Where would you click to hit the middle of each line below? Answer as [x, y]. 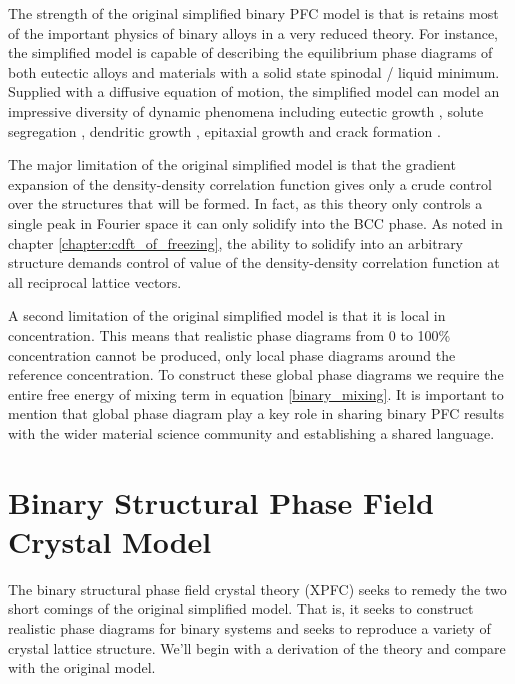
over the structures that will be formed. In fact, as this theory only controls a [245, 203]
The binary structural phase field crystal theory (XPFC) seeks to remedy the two [257, 588]
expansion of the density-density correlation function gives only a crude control [250, 183]
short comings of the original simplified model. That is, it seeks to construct [241, 608]
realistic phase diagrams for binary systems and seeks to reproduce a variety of [249, 627]
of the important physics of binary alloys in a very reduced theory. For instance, [253, 32]
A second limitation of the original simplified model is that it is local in [227, 315]
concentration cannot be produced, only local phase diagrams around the [232, 354]
